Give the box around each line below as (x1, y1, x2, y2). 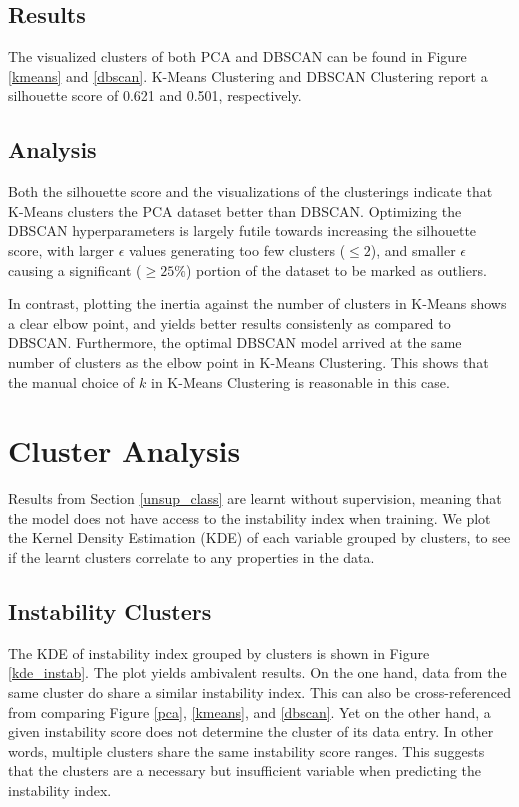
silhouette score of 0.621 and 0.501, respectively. (8, 85, 302, 106)
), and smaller (370, 239, 456, 260)
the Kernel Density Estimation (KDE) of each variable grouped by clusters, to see (8, 527, 511, 548)
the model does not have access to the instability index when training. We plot (8, 507, 491, 528)
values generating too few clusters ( (128, 239, 346, 260)
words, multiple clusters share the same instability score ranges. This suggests (8, 740, 485, 761)
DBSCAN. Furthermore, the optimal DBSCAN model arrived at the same (8, 332, 462, 353)
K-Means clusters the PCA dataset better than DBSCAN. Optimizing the (8, 200, 462, 221)
